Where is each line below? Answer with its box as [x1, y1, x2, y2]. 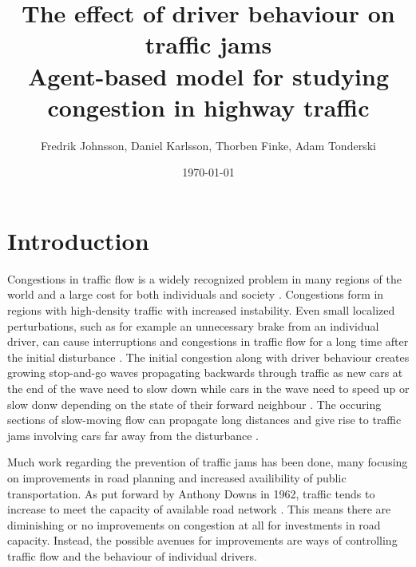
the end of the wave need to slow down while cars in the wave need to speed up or [7, 379, 410, 396]
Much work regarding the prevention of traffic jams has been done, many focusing [7, 454, 408, 470]
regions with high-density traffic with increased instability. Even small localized [7, 302, 395, 318]
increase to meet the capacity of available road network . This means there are [7, 501, 391, 517]
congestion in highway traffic [47, 90, 370, 123]
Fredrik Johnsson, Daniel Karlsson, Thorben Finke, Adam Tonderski [41, 137, 376, 153]
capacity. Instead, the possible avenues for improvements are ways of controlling [7, 532, 398, 549]
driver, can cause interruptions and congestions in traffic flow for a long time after [7, 333, 409, 350]
